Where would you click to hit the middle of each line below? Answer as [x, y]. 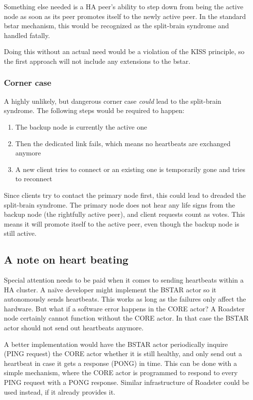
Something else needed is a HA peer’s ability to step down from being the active [124, 6]
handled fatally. [27, 35]
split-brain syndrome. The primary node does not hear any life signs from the [120, 204]
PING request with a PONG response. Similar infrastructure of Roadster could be [126, 382]
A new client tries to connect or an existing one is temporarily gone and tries [130, 169]
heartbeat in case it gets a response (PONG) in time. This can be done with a [121, 363]
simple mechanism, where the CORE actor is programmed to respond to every [121, 372]
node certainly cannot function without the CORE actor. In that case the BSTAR [126, 318]
